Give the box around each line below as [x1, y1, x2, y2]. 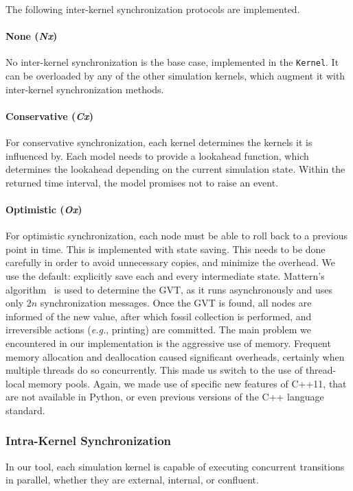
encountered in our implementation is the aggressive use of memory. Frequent [5, 335, 331, 350]
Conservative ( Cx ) [5, 108, 93, 123]
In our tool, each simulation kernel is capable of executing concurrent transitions [5, 459, 345, 473]
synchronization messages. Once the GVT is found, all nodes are [40, 296, 312, 310]
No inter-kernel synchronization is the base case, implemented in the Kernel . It [5, 55, 339, 69]
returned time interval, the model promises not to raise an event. [5, 175, 279, 189]
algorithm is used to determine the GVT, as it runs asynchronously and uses [5, 282, 333, 296]
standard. [5, 403, 45, 417]
